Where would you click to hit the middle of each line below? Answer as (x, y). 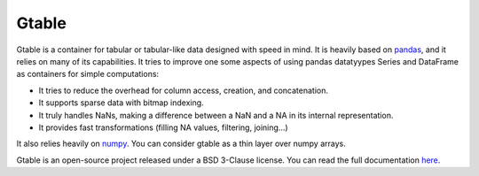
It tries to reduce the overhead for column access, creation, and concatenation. (183, 90)
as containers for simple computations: (88, 74)
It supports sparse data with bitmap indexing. (121, 103)
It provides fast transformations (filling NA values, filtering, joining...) (163, 127)
